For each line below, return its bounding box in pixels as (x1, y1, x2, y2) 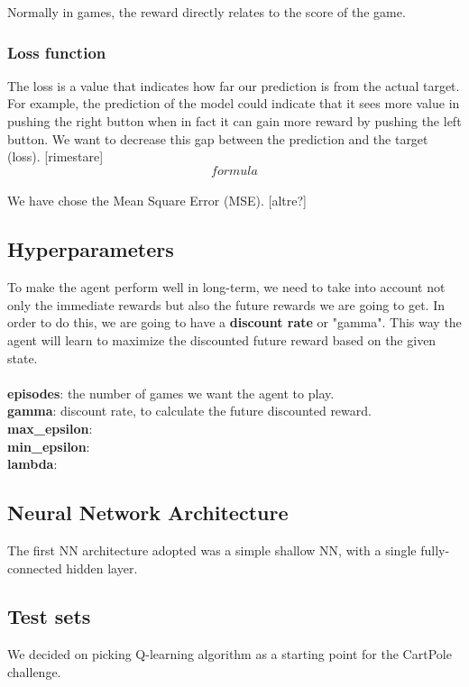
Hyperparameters (7, 235, 174, 263)
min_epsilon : (7, 436, 90, 455)
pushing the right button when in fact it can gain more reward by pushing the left (7, 112, 462, 130)
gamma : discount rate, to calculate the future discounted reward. (7, 401, 372, 420)
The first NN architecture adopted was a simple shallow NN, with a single (7, 540, 417, 559)
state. (7, 348, 38, 367)
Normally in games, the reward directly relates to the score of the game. (7, 3, 406, 21)
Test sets (7, 602, 91, 630)
